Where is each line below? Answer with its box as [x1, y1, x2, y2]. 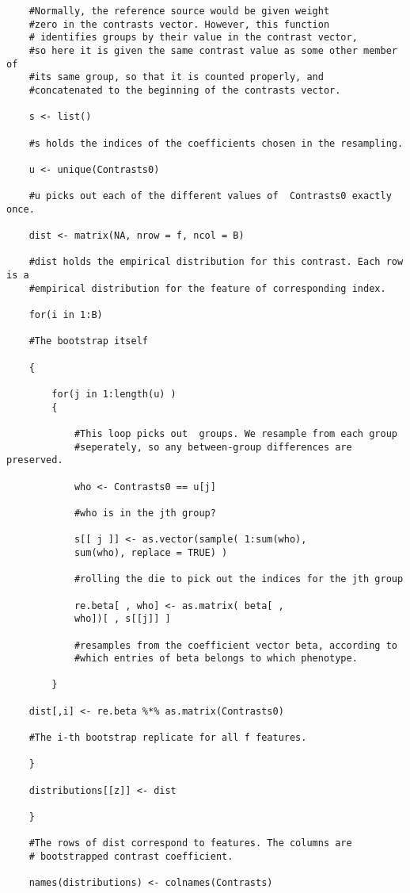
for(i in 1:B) [28, 309, 103, 321]
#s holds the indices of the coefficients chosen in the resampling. [28, 137, 404, 149]
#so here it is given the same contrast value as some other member [28, 44, 397, 56]
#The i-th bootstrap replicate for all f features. [28, 732, 307, 744]
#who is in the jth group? [74, 507, 216, 519]
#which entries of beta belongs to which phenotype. [74, 653, 358, 665]
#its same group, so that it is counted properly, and [28, 71, 324, 83]
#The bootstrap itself [28, 335, 148, 347]
